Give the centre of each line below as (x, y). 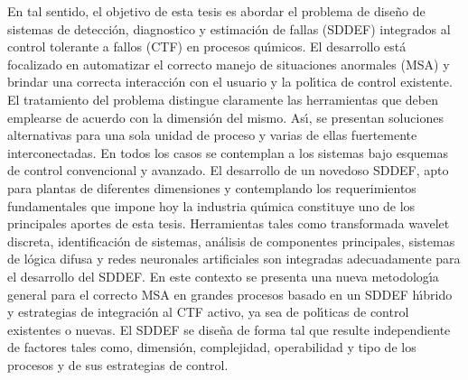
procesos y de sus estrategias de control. (118, 364)
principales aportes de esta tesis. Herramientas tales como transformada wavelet (229, 223)
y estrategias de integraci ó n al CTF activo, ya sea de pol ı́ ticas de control (208, 312)
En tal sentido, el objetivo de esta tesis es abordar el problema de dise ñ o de (216, 11)
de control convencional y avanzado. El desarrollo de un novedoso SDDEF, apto (228, 170)
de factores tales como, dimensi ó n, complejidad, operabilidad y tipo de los (212, 347)
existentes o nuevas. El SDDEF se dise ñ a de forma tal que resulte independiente (229, 329)
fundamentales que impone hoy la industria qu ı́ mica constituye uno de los (211, 205)
